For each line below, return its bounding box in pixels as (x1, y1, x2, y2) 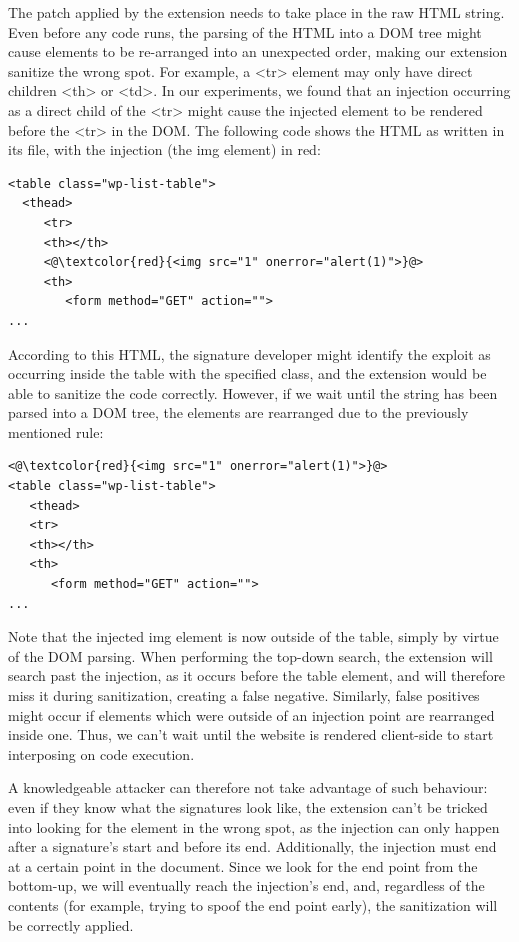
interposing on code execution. (8, 743, 195, 764)
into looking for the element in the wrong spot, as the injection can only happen (8, 816, 500, 837)
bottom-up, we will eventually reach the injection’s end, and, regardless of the (8, 875, 485, 896)
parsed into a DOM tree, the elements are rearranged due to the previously (8, 402, 469, 423)
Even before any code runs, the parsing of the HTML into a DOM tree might (8, 21, 482, 42)
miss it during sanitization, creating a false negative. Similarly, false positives (8, 685, 480, 705)
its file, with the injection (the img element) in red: (8, 139, 321, 160)
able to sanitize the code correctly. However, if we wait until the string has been (8, 382, 498, 403)
